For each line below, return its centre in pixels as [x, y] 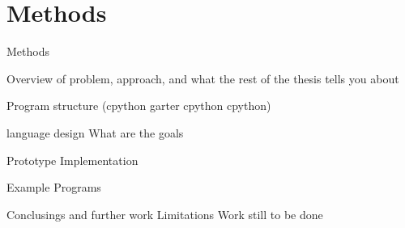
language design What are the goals [95, 132]
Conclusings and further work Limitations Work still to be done [165, 214]
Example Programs [54, 187]
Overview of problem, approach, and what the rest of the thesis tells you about [203, 78]
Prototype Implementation [72, 160]
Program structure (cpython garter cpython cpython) [139, 106]
